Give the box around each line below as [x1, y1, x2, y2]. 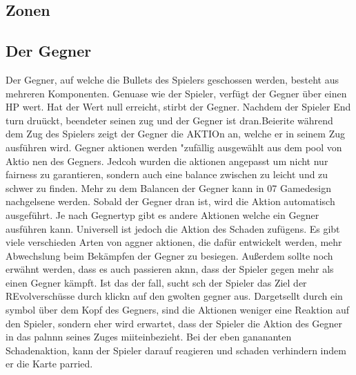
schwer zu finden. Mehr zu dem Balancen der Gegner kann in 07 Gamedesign [6, 180, 332, 195]
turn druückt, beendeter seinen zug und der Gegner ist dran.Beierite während [6, 113, 333, 127]
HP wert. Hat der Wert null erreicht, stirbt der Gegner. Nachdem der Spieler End [6, 99, 351, 114]
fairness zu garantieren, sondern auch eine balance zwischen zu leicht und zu [6, 167, 328, 182]
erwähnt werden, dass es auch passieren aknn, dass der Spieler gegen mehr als [6, 262, 334, 276]
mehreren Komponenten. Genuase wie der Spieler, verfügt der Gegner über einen [6, 86, 347, 100]
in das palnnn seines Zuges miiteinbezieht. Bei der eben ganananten [6, 329, 292, 344]
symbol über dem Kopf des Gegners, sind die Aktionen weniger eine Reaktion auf [6, 302, 350, 317]
